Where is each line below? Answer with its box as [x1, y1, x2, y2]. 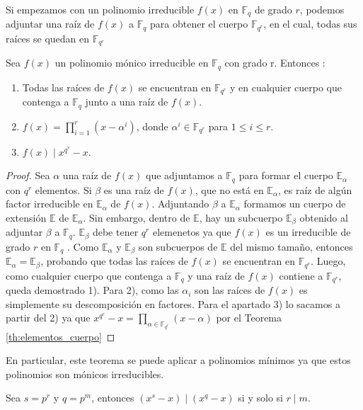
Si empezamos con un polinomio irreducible [6, 2, 195, 16]
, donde [136, 118, 168, 133]
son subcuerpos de [138, 239, 218, 254]
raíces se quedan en [6, 30, 90, 45]
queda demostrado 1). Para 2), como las [6, 283, 179, 297]
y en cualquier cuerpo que [230, 79, 342, 94]
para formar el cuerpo [238, 168, 333, 183]
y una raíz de [188, 268, 245, 283]
